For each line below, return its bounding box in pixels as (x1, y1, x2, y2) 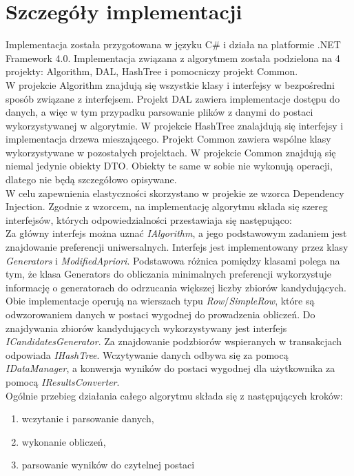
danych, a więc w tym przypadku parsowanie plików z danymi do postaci (6, 105, 313, 119)
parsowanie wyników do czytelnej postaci (21, 457, 195, 472)
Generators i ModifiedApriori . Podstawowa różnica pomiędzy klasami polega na (6, 253, 340, 267)
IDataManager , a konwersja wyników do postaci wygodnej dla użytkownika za (6, 361, 335, 375)
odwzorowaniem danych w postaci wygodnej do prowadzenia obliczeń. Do (6, 307, 315, 321)
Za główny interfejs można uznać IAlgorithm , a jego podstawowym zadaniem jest (6, 226, 347, 240)
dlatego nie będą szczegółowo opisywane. (6, 172, 177, 187)
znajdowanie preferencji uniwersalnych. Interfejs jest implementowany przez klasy (6, 240, 348, 254)
